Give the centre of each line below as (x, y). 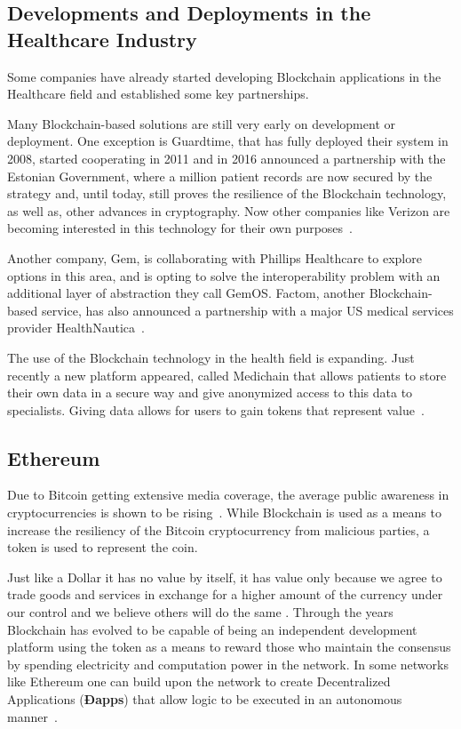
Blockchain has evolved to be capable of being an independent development (212, 629)
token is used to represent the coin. (103, 547)
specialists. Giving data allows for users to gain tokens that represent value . (216, 409)
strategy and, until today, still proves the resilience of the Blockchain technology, (227, 193)
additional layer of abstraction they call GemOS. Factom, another (187, 293)
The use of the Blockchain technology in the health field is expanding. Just (211, 357)
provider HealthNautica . (76, 328)
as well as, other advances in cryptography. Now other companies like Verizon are (229, 210)
